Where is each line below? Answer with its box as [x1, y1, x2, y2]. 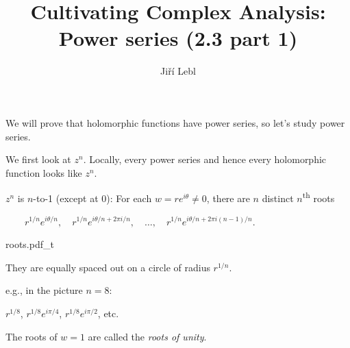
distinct [262, 190, 294, 205]
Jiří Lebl [160, 64, 196, 78]
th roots [302, 189, 335, 205]
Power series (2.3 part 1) [58, 24, 298, 52]
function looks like [5, 165, 82, 179]
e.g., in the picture [5, 283, 83, 297]
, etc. [97, 306, 119, 320]
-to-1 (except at [33, 190, 99, 205]
